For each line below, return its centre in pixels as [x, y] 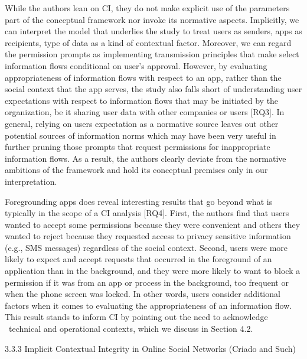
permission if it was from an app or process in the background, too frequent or [147, 282]
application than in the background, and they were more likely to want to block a [153, 271]
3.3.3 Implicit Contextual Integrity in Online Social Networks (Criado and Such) [150, 348]
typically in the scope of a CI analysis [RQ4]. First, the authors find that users [147, 213]
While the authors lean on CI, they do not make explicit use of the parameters [147, 8]
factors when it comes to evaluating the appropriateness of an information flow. [148, 305]
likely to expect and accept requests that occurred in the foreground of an [138, 259]
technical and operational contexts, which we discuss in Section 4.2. [131, 329]
